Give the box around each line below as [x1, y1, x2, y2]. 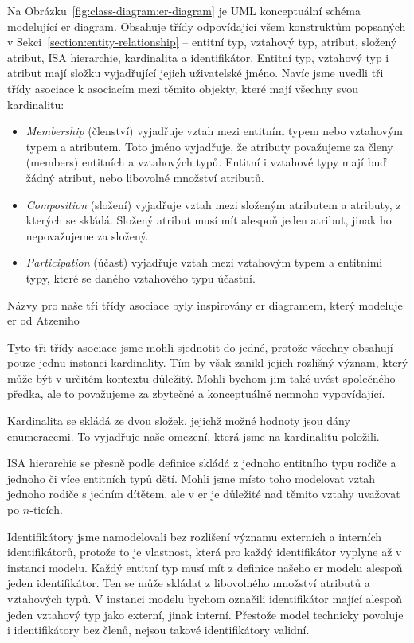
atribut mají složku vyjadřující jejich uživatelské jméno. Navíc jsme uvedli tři [7, 64, 384, 81]
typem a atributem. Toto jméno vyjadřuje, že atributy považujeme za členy [25, 138, 393, 154]
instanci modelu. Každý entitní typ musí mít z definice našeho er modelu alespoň [7, 559, 403, 575]
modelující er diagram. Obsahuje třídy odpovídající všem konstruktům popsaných [7, 18, 406, 34]
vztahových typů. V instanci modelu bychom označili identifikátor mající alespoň [7, 590, 403, 606]
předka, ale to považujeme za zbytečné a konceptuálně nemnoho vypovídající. [7, 385, 385, 402]
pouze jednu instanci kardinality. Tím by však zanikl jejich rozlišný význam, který [7, 354, 408, 371]
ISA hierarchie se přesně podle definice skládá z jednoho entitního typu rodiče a [7, 454, 396, 471]
